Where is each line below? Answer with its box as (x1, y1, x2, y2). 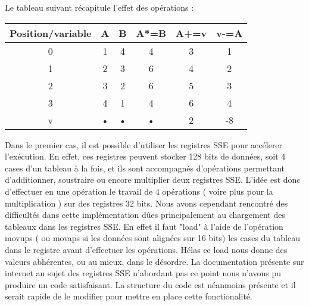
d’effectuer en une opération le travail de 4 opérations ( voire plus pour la (5, 185, 273, 197)
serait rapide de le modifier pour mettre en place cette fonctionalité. (5, 290, 252, 302)
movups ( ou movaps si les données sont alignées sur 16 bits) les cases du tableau (5, 232, 300, 244)
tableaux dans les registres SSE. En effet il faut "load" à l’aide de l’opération (5, 220, 283, 232)
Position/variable (10, 26, 92, 40)
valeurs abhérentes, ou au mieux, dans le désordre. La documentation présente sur (5, 255, 304, 267)
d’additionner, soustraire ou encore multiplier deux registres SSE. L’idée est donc (5, 173, 301, 186)
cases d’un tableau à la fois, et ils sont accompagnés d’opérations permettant (5, 161, 285, 174)
